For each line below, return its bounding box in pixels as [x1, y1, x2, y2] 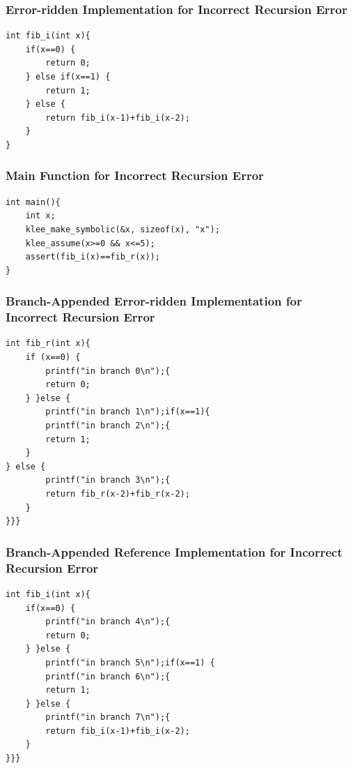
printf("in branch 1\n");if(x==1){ [45, 407, 210, 417]
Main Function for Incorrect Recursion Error [6, 167, 264, 184]
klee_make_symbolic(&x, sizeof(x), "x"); [25, 224, 220, 234]
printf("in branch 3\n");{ [45, 475, 171, 485]
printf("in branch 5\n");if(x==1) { [45, 657, 215, 668]
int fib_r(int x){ [6, 338, 91, 349]
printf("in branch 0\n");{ [45, 366, 171, 376]
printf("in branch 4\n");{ [45, 617, 171, 627]
